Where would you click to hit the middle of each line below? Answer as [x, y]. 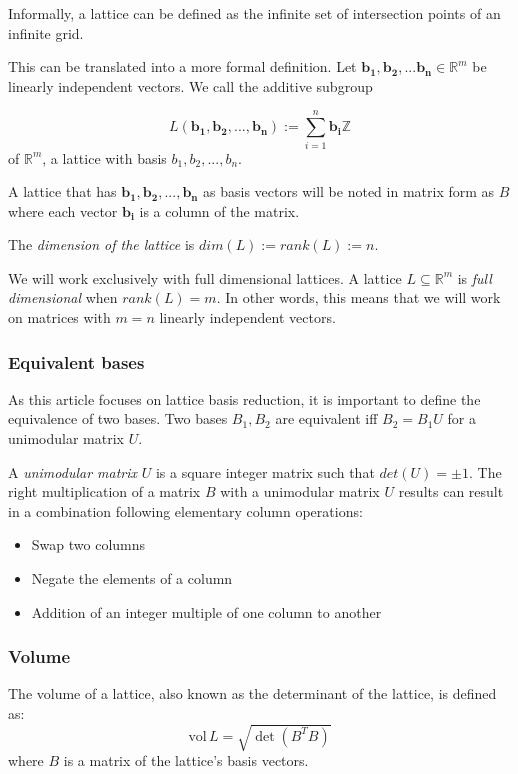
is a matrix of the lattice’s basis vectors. [186, 760]
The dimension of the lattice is [101, 244]
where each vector [63, 210]
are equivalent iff [326, 418]
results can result [451, 491]
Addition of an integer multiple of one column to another [206, 611]
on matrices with [59, 317]
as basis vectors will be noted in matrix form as [349, 191]
